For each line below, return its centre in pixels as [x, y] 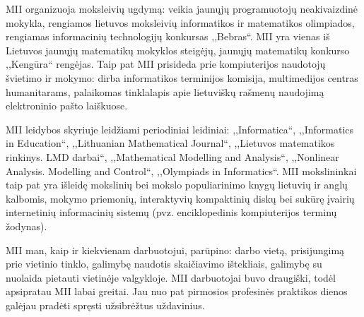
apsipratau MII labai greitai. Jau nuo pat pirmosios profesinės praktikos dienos [177, 291]
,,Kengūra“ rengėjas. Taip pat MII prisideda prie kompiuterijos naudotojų [166, 64]
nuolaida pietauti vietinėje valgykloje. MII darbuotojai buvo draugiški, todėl [171, 277]
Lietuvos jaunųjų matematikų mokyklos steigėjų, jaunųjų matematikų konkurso [178, 50]
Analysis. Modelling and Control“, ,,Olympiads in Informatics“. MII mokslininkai [181, 171]
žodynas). [27, 226]
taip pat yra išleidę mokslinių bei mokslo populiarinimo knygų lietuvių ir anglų [177, 185]
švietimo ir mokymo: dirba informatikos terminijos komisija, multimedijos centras [182, 77]
